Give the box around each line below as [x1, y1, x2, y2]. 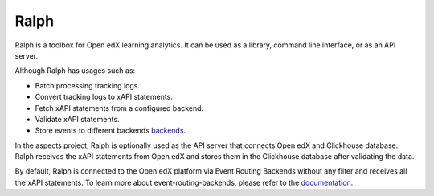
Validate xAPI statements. [35, 114, 120, 124]
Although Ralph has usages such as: [14, 66, 136, 76]
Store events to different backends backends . [35, 125, 186, 136]
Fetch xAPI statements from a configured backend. [35, 103, 204, 112]
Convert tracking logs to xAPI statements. [35, 92, 173, 102]
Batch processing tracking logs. [35, 80, 141, 90]
